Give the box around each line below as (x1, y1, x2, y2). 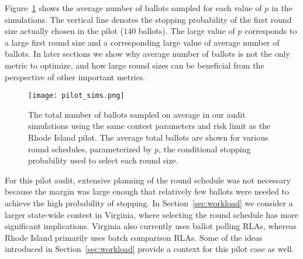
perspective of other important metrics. (5, 70, 146, 83)
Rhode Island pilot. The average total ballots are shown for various (28, 131, 268, 143)
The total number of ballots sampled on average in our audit (28, 108, 246, 120)
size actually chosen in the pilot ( (5, 25, 124, 37)
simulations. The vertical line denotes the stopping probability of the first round (5, 13, 292, 25)
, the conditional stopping (159, 142, 251, 155)
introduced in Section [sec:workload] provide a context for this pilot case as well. (5, 243, 294, 255)
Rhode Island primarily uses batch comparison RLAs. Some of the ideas (5, 231, 263, 243)
